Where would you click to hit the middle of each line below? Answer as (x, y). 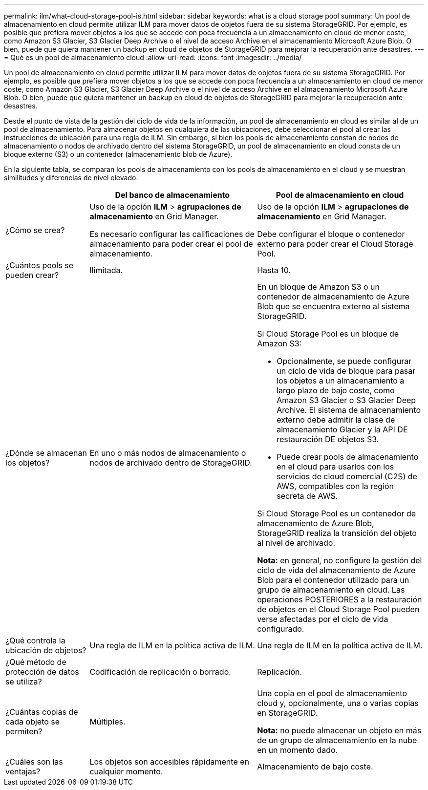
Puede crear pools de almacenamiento (348, 457)
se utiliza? (24, 682)
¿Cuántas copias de (42, 712)
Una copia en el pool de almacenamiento (332, 693)
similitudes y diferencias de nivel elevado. (71, 178)
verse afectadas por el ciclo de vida (323, 619)
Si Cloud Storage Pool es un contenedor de (337, 513)
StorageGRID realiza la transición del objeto (337, 533)
